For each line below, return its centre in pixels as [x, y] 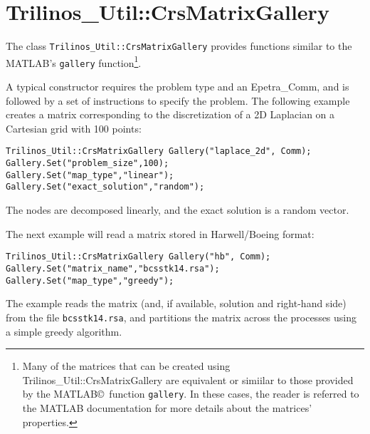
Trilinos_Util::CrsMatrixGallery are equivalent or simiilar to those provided [188, 379]
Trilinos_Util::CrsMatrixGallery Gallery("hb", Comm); [138, 257]
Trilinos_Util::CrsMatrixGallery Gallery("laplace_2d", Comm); [159, 151]
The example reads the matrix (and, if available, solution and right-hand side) [176, 303]
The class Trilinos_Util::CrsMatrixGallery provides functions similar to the [179, 46]
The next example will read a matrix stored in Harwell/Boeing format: [160, 233]
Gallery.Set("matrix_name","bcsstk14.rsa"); [113, 268]
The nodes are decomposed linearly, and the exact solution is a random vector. [178, 210]
